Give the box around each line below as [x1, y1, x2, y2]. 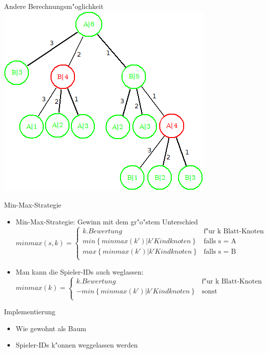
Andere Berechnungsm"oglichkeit [4, 1, 104, 11]
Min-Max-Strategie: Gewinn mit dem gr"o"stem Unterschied [15, 216, 198, 226]
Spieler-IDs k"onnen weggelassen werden [15, 340, 138, 350]
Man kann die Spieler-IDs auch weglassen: [15, 266, 143, 277]
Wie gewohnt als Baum [15, 323, 86, 333]
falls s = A [203, 237, 236, 245]
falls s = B [203, 248, 236, 255]
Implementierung [4, 306, 56, 317]
